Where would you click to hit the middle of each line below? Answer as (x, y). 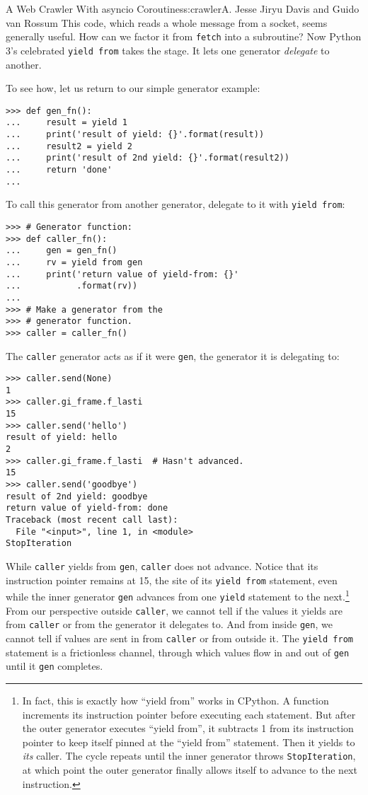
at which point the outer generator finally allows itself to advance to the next (190, 769)
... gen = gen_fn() (62, 251)
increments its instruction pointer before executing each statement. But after (189, 714)
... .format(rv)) (72, 286)
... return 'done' (59, 169)
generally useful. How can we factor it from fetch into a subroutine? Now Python (184, 36)
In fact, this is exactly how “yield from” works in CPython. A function (176, 700)
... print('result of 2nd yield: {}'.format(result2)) (148, 158)
